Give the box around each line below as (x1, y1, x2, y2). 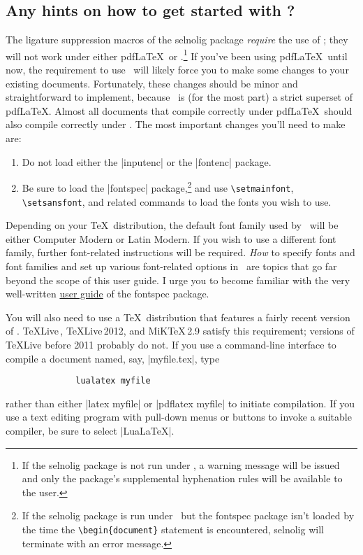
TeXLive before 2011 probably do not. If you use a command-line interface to (6, 337, 336, 351)
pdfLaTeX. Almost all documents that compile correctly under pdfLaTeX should (6, 103, 353, 118)
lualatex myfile (75, 376, 151, 386)
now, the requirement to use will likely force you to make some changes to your (6, 62, 349, 77)
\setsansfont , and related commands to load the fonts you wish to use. (22, 194, 332, 209)
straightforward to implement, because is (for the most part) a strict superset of (6, 90, 353, 104)
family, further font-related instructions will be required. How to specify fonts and (6, 245, 355, 260)
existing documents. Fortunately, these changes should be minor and (6, 76, 298, 90)
